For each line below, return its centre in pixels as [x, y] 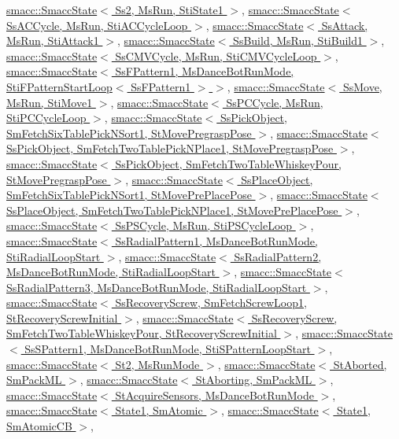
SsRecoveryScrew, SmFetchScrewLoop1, [211, 303]
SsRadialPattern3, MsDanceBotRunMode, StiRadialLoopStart [157, 287]
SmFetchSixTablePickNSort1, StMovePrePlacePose [129, 195]
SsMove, [362, 86]
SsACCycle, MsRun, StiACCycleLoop [97, 25]
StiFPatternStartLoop [59, 86]
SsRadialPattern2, [278, 256]
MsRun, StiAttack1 [53, 41]
